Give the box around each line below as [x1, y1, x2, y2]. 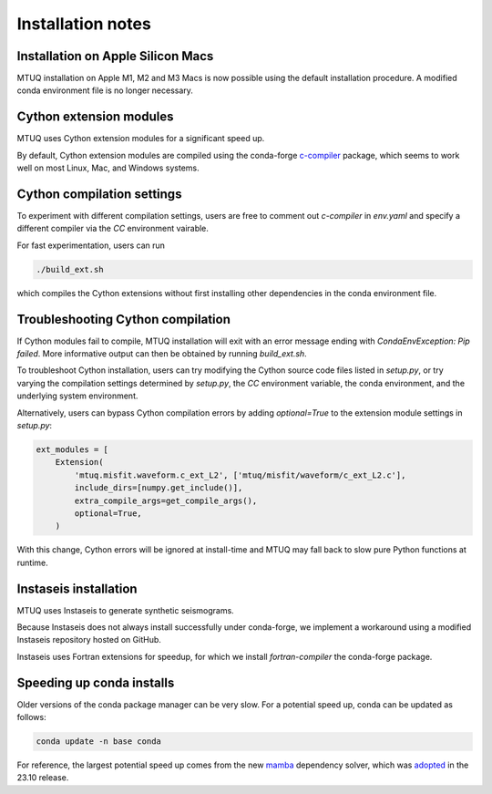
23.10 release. [16, 772, 69, 783]
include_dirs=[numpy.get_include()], [74, 483, 243, 493]
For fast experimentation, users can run [16, 240, 166, 251]
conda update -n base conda [36, 737, 161, 747]
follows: [16, 712, 46, 723]
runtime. [16, 557, 49, 568]
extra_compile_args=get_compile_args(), [74, 495, 258, 506]
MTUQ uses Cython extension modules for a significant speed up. [16, 133, 265, 144]
